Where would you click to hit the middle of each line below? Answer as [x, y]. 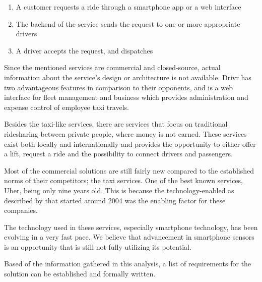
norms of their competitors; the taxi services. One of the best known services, [123, 180]
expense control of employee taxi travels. [67, 107]
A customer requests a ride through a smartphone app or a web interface [128, 7]
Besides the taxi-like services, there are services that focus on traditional [116, 124]
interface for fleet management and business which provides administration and [126, 97]
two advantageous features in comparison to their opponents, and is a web [118, 87]
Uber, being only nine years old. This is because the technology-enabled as [119, 190]
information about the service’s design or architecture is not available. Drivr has [128, 77]
